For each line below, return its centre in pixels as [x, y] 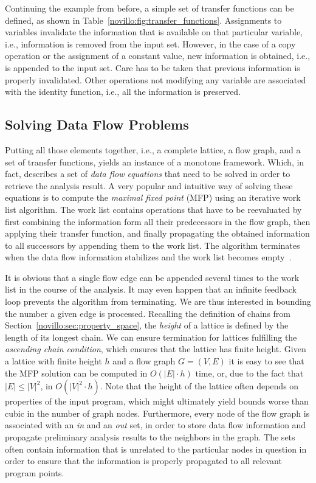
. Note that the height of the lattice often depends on [199, 386]
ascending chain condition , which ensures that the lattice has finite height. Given [156, 349]
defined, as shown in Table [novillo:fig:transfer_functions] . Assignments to [143, 20]
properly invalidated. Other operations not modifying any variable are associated [156, 79]
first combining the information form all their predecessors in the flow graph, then [158, 221]
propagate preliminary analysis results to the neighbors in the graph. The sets [150, 437]
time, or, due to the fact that [249, 373]
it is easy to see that [266, 361]
